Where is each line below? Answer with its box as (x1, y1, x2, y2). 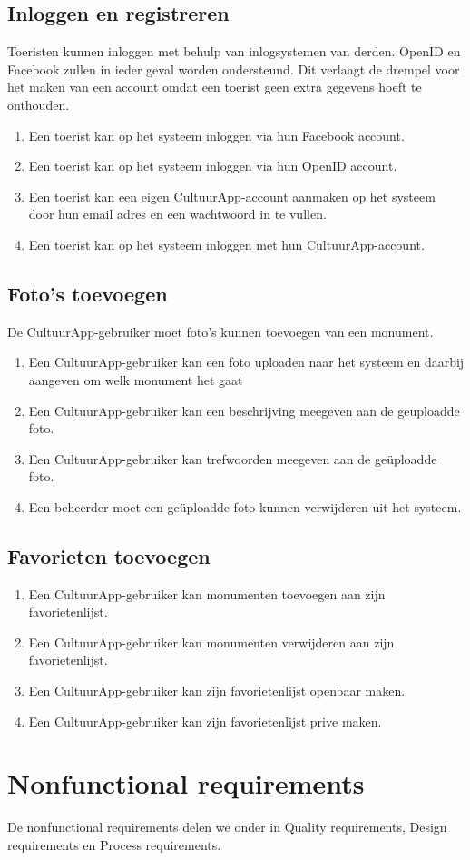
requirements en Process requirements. (7, 835, 221, 854)
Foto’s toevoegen (7, 279, 168, 307)
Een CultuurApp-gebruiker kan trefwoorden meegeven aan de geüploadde (28, 449, 437, 468)
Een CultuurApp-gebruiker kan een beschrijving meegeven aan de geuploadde (28, 400, 460, 420)
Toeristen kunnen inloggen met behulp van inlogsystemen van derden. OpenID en (7, 42, 461, 61)
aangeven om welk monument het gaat (28, 370, 243, 389)
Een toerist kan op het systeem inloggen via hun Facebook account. (28, 125, 405, 144)
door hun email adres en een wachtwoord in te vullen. (28, 204, 327, 223)
